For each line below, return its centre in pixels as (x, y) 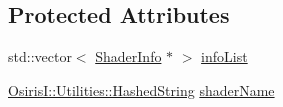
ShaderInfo (128, 56)
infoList (224, 56)
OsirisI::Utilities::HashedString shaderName (141, 89)
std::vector (40, 56)
